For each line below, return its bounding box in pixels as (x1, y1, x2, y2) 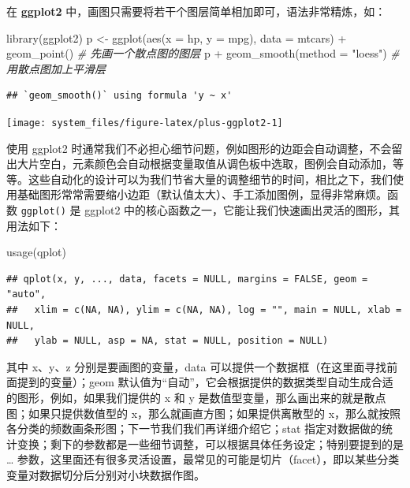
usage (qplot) (6, 244, 66, 260)
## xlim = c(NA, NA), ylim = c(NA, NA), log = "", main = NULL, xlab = (6, 304, 402, 316)
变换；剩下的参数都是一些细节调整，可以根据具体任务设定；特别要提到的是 (17, 435, 404, 452)
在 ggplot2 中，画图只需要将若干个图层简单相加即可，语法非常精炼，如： (6, 3, 386, 19)
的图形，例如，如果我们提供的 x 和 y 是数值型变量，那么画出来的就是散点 (6, 389, 386, 405)
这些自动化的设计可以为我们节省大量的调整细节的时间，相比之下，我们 (28, 170, 393, 187)
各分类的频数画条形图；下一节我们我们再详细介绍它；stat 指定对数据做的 (6, 420, 382, 437)
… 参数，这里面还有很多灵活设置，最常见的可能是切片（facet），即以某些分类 (6, 451, 400, 468)
